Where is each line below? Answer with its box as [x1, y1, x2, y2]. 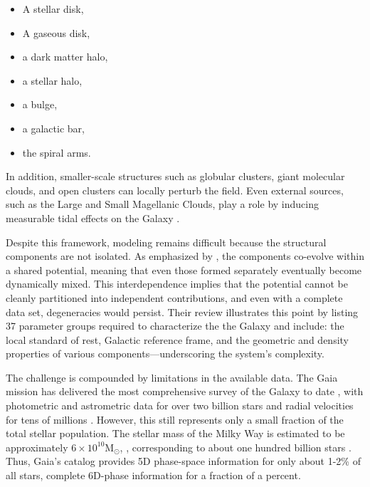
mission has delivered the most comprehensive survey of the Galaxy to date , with [6, 384, 364, 399]
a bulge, [22, 97, 58, 112]
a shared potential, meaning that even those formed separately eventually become [6, 262, 362, 277]
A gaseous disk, [22, 25, 90, 40]
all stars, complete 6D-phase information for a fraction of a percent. [6, 468, 301, 483]
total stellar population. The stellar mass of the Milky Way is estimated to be [6, 426, 345, 441]
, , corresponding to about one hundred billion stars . [120, 439, 351, 454]
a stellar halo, [22, 73, 83, 88]
